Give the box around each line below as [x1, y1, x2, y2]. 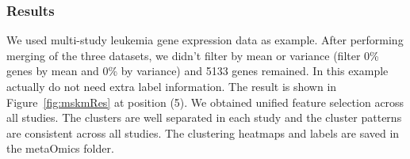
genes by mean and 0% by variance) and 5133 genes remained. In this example [6, 62, 389, 79]
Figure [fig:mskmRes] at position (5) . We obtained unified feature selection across [6, 93, 404, 110]
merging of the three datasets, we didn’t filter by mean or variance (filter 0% [6, 47, 379, 63]
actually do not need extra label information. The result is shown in [6, 78, 337, 94]
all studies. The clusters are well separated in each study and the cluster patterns [6, 109, 402, 126]
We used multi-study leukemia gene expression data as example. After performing [6, 32, 404, 48]
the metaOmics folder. [6, 140, 114, 157]
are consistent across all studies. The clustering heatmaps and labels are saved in [6, 124, 400, 141]
